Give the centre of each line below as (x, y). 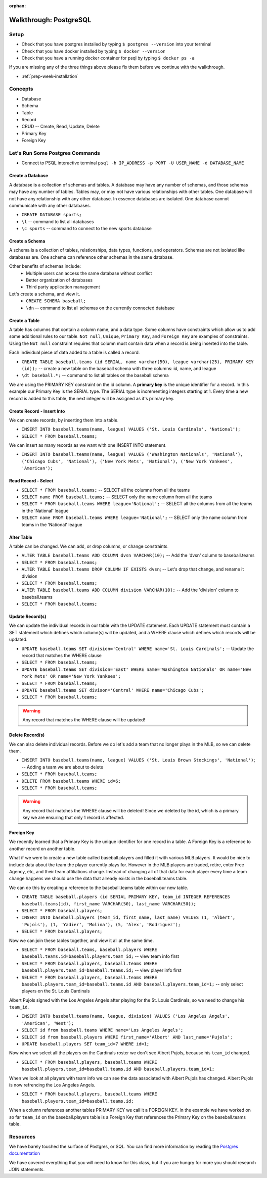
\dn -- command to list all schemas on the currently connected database (100, 308)
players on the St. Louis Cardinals (56, 991)
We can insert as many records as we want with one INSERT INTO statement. (88, 445)
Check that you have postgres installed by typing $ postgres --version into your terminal (116, 44)
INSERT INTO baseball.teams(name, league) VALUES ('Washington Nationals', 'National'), (132, 454)
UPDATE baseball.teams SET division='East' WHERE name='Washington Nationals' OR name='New (136, 669)
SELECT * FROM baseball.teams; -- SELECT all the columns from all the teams (106, 490)
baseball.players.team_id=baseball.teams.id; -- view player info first (101, 970)
